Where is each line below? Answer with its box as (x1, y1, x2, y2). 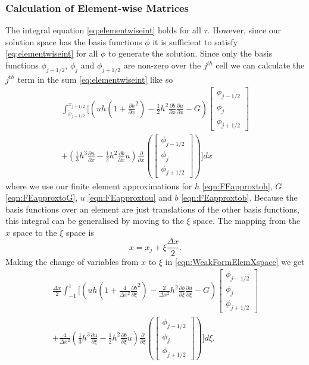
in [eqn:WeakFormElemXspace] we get (165, 255, 305, 267)
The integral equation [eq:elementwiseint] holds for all (5, 24, 201, 36)
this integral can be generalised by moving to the (5, 214, 184, 227)
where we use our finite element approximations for (5, 179, 192, 192)
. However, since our (207, 24, 282, 36)
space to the (13, 226, 57, 238)
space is (66, 226, 94, 238)
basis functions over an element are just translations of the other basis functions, (5, 202, 299, 215)
